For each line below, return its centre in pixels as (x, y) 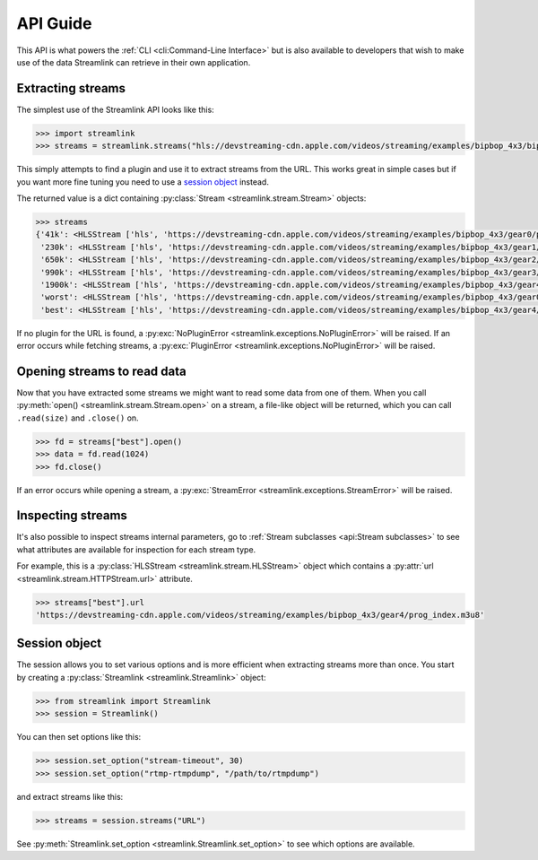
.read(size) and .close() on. (78, 418)
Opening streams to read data (102, 371)
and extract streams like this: (70, 796)
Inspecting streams (72, 516)
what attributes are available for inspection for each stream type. (136, 549)
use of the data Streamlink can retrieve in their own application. (134, 62)
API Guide (54, 23)
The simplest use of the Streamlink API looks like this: (115, 109)
